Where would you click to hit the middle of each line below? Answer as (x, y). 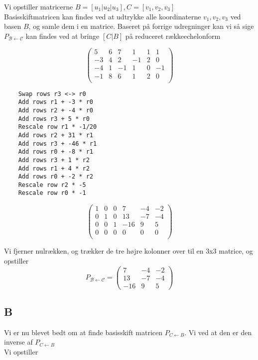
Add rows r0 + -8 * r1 (56, 152)
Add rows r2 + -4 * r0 (56, 110)
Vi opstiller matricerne (39, 6)
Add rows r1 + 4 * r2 (54, 168)
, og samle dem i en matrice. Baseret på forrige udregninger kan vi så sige (141, 26)
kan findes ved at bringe (63, 36)
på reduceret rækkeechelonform (173, 36)
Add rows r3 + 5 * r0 (54, 119)
